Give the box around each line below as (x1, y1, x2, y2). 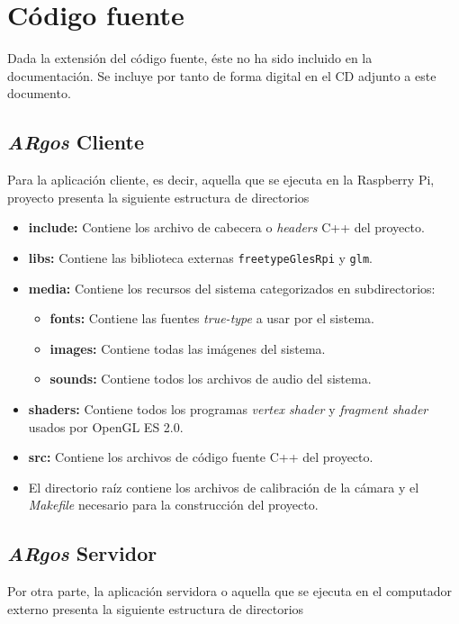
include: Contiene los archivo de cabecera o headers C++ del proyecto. (28, 218, 425, 237)
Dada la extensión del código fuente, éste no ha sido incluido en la (7, 49, 373, 68)
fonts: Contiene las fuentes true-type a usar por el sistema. (49, 309, 374, 328)
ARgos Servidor (7, 539, 157, 567)
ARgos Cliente (7, 128, 144, 156)
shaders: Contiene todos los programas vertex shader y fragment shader (28, 399, 428, 418)
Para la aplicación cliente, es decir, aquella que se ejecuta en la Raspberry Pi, (7, 170, 435, 189)
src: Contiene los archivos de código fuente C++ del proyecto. (28, 448, 373, 466)
